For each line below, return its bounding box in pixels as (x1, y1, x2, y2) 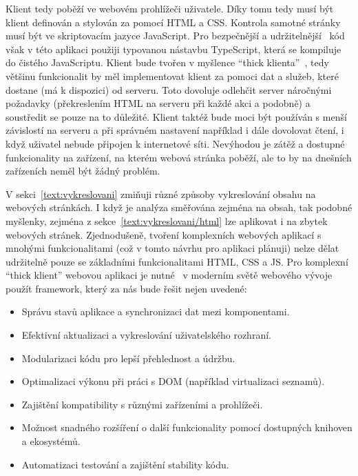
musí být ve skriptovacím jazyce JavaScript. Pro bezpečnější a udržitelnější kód (6, 28, 345, 43)
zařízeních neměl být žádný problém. (6, 163, 160, 178)
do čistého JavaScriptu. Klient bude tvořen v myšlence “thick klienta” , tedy (6, 55, 329, 70)
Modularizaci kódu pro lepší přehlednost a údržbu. (21, 350, 235, 365)
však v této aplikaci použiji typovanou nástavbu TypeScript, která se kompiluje (6, 41, 341, 56)
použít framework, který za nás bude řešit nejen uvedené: (6, 281, 247, 295)
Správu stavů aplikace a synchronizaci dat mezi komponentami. (21, 304, 290, 319)
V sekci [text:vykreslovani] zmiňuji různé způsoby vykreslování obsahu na (6, 186, 316, 201)
